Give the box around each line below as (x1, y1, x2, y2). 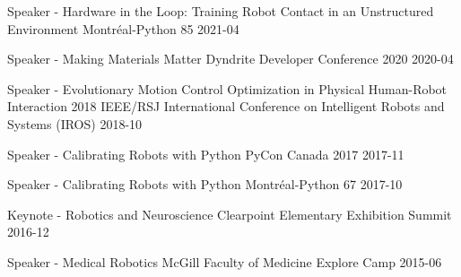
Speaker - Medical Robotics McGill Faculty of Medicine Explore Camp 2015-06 (7, 252, 442, 271)
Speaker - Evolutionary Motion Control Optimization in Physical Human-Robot (7, 79, 448, 98)
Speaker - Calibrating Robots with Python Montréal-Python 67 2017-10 (7, 175, 403, 194)
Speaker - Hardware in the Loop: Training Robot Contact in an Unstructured (7, 2, 434, 20)
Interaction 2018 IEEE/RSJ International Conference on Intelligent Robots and (7, 97, 445, 116)
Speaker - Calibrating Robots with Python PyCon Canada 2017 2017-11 (7, 144, 404, 163)
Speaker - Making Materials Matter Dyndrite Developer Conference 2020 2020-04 (7, 49, 454, 68)
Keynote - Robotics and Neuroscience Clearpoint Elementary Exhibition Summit (7, 204, 452, 223)
